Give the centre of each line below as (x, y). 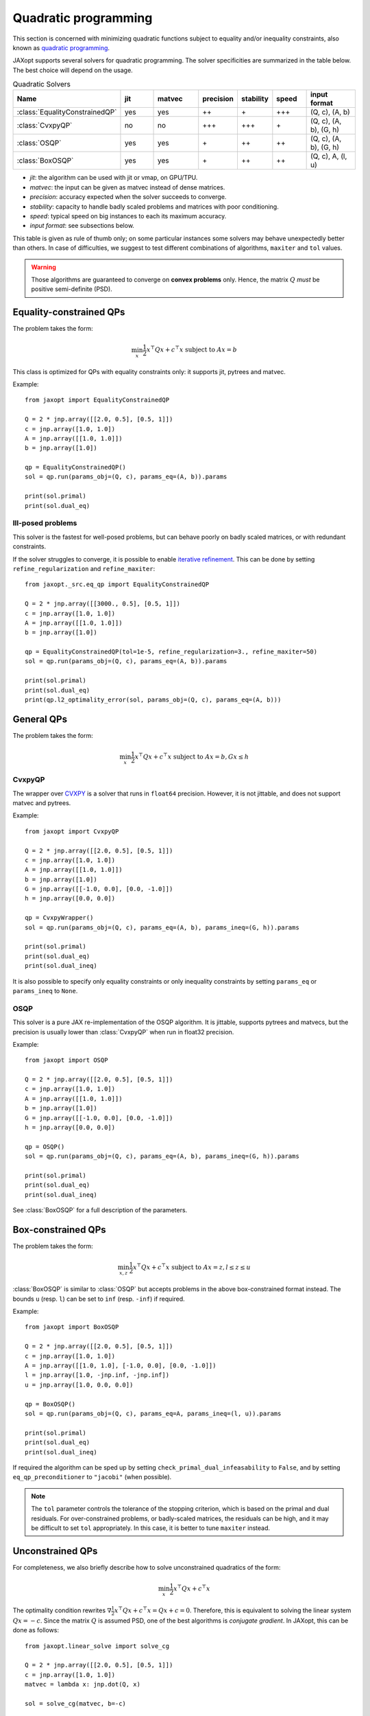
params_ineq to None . (45, 990)
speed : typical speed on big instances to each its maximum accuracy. (128, 216)
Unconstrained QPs (55, 1551)
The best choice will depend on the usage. (73, 70)
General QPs (40, 719)
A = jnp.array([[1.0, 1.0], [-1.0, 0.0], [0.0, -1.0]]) (121, 1366)
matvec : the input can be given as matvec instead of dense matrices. (127, 187)
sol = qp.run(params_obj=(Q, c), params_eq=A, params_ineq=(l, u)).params (153, 1413)
